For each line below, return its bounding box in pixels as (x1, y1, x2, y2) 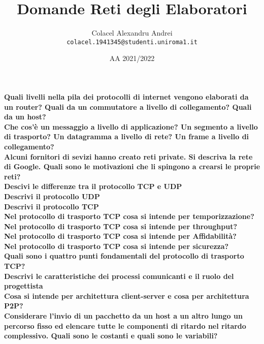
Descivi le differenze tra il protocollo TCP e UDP (4, 181, 182, 192)
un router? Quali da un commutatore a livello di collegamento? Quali (4, 101, 252, 112)
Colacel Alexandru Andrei (91, 27, 173, 38)
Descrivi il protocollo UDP (4, 191, 100, 201)
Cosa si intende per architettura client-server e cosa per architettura (4, 290, 249, 301)
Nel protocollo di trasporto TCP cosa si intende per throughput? (4, 221, 238, 231)
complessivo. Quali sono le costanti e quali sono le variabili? (4, 330, 218, 341)
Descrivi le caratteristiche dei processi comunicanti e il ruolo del (4, 270, 234, 281)
